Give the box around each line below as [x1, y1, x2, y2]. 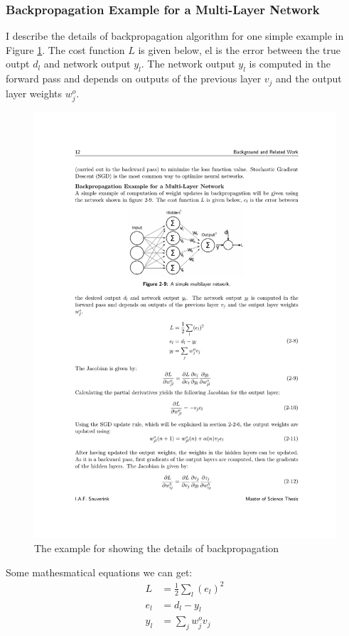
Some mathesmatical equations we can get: [6, 564, 193, 579]
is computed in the [249, 56, 331, 71]
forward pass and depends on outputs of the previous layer [6, 71, 262, 86]
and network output [43, 56, 131, 71]
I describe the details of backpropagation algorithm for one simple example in [6, 28, 344, 43]
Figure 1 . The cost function [6, 42, 125, 57]
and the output [276, 71, 342, 86]
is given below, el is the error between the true [138, 42, 340, 57]
